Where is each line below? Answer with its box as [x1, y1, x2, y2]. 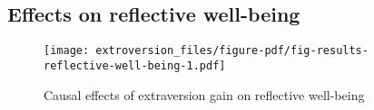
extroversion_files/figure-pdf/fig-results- [95, 44, 369, 58]
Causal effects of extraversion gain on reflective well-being [44, 85, 365, 104]
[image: [44, 44, 90, 58]
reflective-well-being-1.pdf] [44, 59, 226, 72]
